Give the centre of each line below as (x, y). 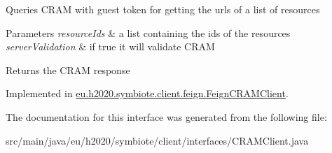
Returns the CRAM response (68, 70)
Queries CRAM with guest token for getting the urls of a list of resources (163, 9)
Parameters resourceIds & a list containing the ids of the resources (148, 32)
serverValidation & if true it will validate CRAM (110, 46)
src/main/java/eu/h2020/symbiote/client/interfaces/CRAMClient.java (157, 140)
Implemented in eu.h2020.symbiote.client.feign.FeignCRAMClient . (147, 93)
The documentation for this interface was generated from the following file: (166, 116)
